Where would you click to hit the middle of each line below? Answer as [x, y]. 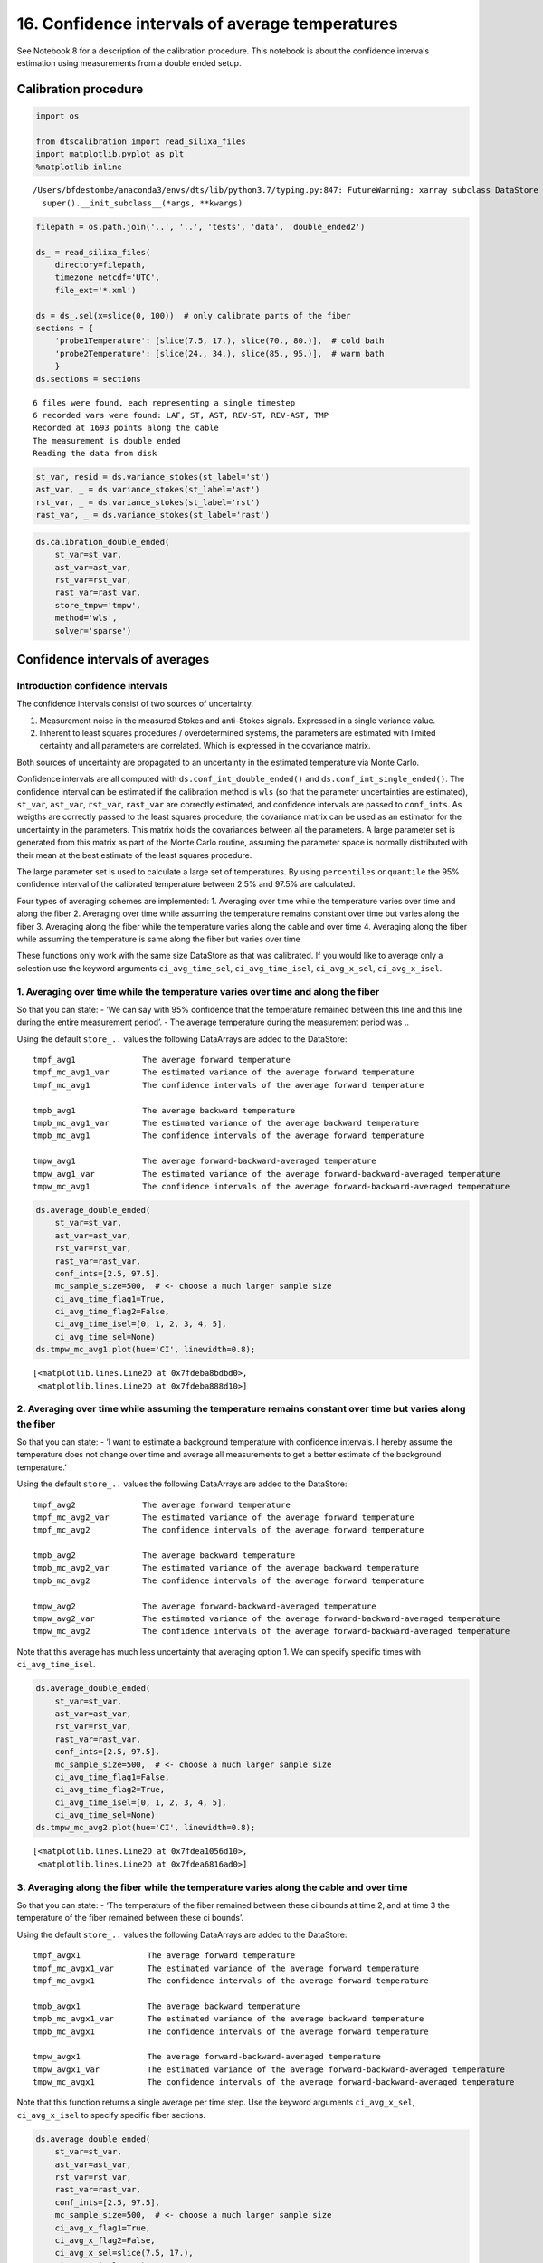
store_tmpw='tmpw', [98, 605]
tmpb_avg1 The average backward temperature [164, 1110]
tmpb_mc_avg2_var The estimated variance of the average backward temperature [226, 1568]
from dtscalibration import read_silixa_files [141, 141]
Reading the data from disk [95, 454]
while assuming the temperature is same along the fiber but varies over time [158, 939]
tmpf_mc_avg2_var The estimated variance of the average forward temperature [224, 1517]
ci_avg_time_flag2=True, [110, 1790]
